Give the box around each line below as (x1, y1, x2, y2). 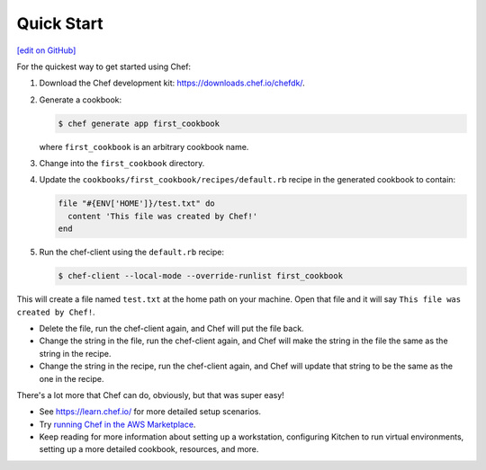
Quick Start (16, 13, 103, 33)
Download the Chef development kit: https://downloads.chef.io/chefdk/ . (39, 77, 305, 89)
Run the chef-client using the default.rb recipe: (39, 247, 225, 258)
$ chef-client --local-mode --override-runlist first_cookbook (58, 270, 344, 281)
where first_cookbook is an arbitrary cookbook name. (39, 141, 249, 152)
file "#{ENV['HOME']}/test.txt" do (58, 199, 215, 208)
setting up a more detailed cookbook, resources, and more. (39, 444, 259, 455)
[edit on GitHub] (16, 45, 76, 56)
